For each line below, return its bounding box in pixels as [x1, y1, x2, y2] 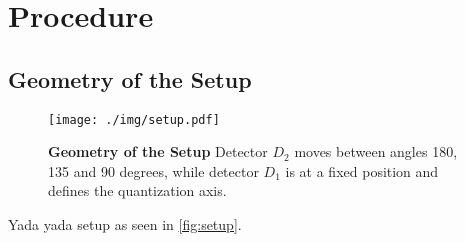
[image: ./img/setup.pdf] [48, 112, 220, 127]
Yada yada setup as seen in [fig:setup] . [8, 214, 242, 235]
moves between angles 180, [294, 141, 458, 162]
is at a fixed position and [285, 160, 439, 181]
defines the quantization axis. [48, 180, 227, 201]
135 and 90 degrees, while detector [48, 160, 259, 181]
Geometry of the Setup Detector [48, 141, 268, 162]
